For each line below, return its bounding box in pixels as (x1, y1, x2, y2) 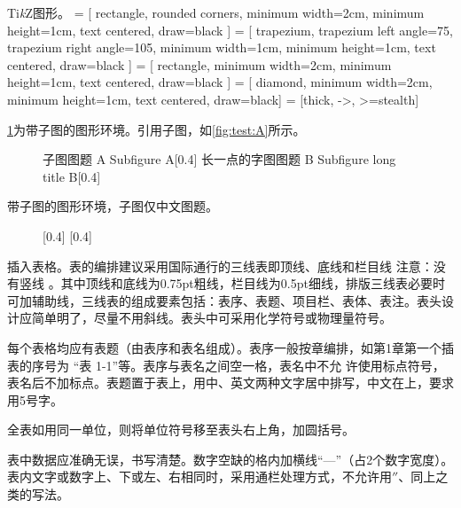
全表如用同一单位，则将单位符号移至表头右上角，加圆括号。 (7, 420, 355, 439)
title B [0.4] (43, 167, 101, 185)
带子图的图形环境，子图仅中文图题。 (7, 197, 218, 215)
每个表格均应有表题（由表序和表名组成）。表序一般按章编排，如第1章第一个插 (7, 338, 454, 356)
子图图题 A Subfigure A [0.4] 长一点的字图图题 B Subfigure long (43, 150, 396, 168)
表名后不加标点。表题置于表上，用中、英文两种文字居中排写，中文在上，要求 (7, 373, 454, 392)
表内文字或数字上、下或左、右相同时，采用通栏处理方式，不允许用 (7, 467, 392, 486)
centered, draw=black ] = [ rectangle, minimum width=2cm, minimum (7, 55, 392, 74)
